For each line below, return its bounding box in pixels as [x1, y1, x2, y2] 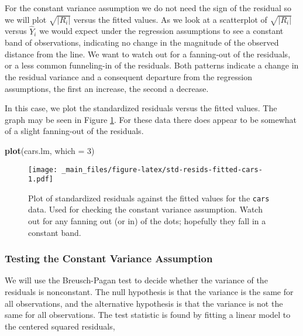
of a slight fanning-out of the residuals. [5, 125, 144, 137]
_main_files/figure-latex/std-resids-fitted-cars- [61, 165, 263, 174]
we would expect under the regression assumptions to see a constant [39, 25, 284, 37]
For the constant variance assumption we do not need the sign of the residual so [5, 2, 291, 13]
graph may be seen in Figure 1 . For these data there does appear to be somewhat [5, 113, 297, 125]
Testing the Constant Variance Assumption [5, 251, 213, 266]
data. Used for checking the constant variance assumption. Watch [28, 203, 263, 215]
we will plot [5, 13, 47, 25]
